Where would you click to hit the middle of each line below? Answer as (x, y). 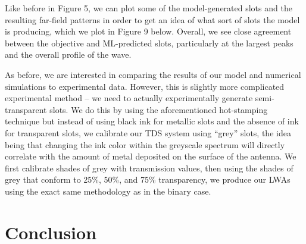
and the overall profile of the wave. (68, 54)
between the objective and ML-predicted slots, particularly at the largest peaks (149, 43)
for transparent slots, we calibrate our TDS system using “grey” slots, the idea (148, 132)
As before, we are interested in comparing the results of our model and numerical (153, 74)
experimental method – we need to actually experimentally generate (129, 98)
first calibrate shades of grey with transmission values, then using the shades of (149, 168)
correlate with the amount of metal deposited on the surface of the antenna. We (151, 156)
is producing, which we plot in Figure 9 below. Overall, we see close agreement (148, 31)
